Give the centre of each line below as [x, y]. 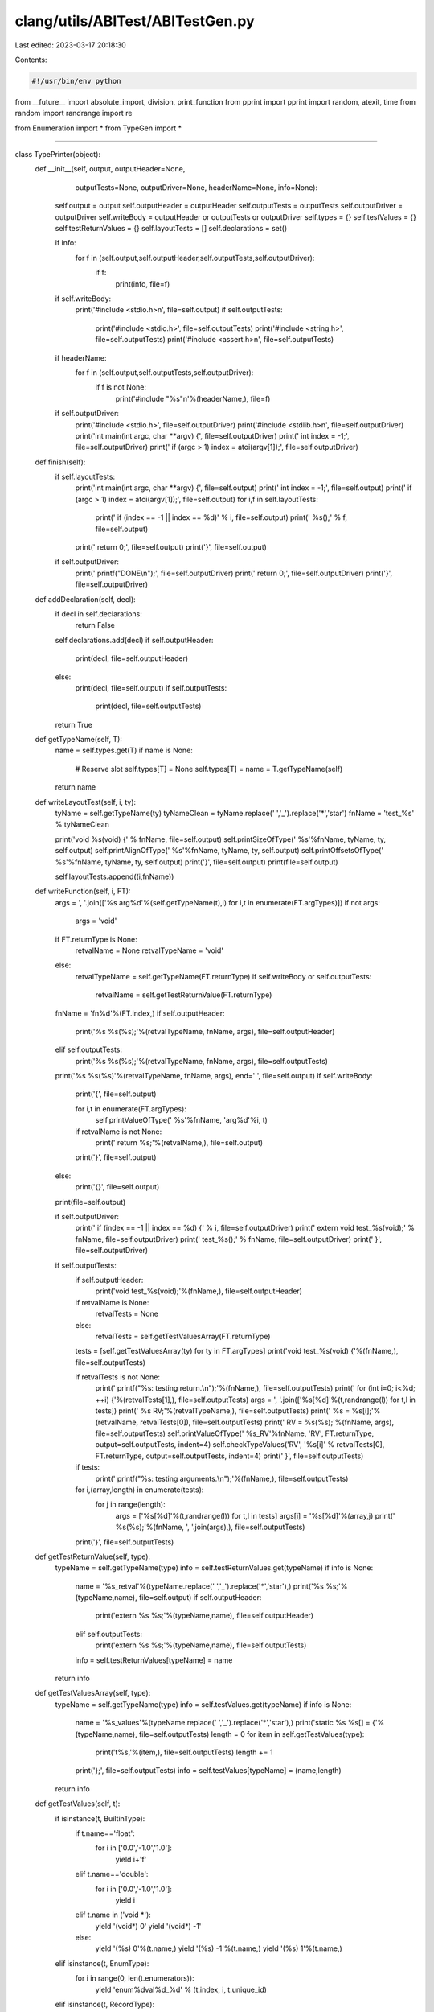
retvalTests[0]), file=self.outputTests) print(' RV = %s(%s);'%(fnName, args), [267, 1422]
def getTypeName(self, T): [78, 740]
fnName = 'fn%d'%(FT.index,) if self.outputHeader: [140, 1013]
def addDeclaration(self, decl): [85, 599]
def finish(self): [60, 462]
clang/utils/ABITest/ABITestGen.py [135, 21]
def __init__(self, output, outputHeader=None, [110, 169]
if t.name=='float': [105, 1833]
